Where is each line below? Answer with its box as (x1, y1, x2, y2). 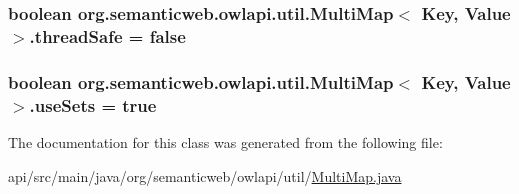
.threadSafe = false (29, 23, 186, 48)
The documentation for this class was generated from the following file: (8, 131, 443, 152)
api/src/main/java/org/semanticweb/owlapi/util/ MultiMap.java (8, 165, 402, 186)
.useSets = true (29, 92, 157, 117)
